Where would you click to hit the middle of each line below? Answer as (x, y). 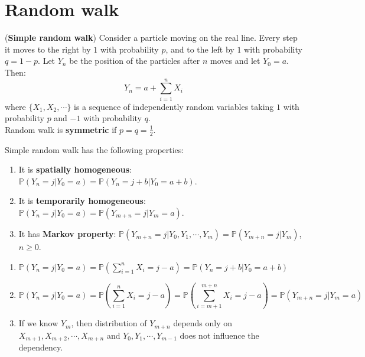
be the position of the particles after (135, 61)
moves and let (235, 61)
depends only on (203, 323)
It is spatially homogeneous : (75, 169)
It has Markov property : (67, 234)
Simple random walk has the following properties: (94, 149)
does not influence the (219, 335)
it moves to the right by (48, 49)
